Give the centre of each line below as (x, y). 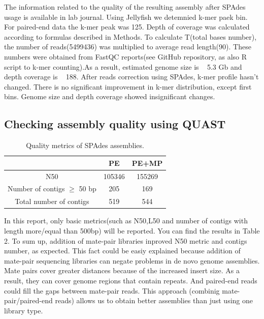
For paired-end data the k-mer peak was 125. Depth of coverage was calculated (127, 27)
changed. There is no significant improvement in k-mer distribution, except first (128, 86)
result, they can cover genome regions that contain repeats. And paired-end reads (131, 280)
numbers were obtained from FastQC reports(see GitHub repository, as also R (126, 56)
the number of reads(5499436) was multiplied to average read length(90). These (128, 47)
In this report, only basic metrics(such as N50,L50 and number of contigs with (126, 221)
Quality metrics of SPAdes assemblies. (85, 145)
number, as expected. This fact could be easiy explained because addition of (122, 251)
